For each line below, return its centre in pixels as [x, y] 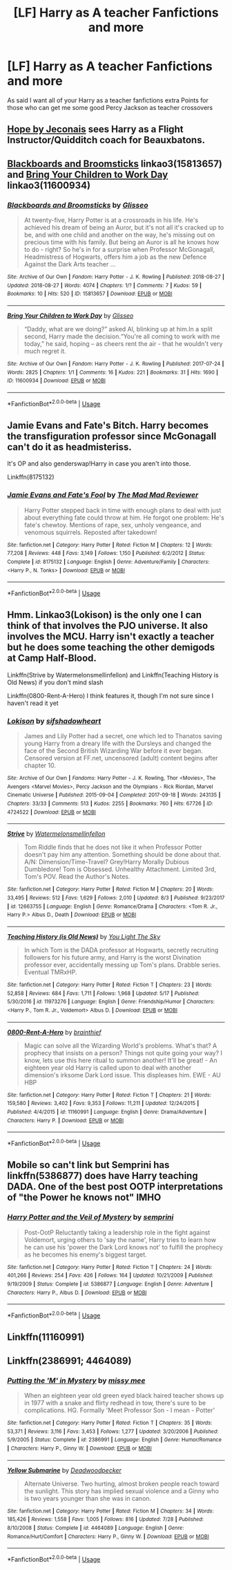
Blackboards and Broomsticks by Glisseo [78, 205]
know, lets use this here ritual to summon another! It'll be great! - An [120, 1060]
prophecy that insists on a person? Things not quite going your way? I [123, 1052]
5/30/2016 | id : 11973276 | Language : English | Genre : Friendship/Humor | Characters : [111, 1002]
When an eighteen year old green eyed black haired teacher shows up [124, 1395]
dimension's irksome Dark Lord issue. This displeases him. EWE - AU [122, 1075]
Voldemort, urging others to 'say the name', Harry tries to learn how [120, 1239]
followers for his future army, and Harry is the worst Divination [113, 958]
